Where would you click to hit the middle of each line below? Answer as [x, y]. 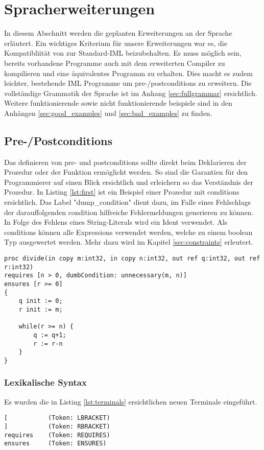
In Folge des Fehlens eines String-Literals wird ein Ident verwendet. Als [116, 222]
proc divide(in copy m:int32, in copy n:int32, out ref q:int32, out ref [132, 259]
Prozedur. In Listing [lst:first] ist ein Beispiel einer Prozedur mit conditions [122, 192]
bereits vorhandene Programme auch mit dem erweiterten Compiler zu [115, 63]
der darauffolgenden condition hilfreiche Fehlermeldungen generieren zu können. [129, 212]
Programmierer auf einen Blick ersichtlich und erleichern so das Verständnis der [129, 182]
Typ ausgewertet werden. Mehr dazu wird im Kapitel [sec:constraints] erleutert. [129, 242]
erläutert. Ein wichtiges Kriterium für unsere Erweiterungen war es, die [116, 43]
